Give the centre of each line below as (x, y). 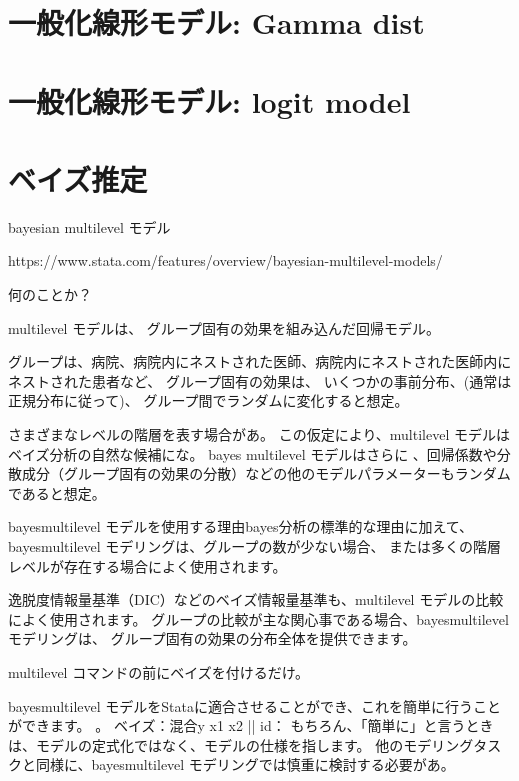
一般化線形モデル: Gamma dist (216, 22)
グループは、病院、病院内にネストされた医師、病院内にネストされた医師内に (260, 361)
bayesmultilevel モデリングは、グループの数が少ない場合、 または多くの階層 (255, 546)
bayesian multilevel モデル (89, 226)
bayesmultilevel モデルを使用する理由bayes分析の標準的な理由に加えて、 (241, 526)
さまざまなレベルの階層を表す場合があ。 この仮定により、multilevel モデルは (259, 434)
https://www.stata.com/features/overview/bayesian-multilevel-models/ (225, 260)
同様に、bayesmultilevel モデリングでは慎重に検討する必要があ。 (245, 764)
